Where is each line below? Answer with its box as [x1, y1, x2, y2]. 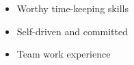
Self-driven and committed [16, 24, 129, 38]
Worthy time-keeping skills [16, 1, 129, 15]
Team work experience [16, 47, 111, 61]
